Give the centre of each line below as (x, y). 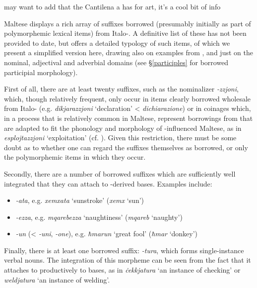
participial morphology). (41, 72)
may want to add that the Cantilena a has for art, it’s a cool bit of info (112, 6)
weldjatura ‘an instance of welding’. (57, 279)
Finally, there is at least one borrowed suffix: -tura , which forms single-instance (124, 250)
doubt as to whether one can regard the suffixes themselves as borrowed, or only (126, 147)
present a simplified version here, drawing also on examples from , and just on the (128, 52)
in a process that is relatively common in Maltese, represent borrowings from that (128, 118)
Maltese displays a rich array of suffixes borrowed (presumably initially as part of (128, 23)
